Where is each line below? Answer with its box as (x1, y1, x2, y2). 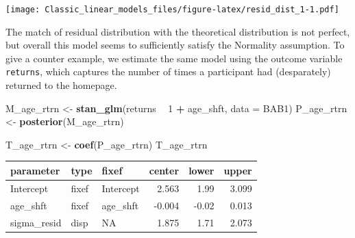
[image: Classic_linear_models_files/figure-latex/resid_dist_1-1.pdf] (5, 5, 339, 14)
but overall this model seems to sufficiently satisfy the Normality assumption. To (5, 38, 345, 52)
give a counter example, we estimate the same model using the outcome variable (5, 51, 343, 65)
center (149, 163, 180, 177)
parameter (10, 163, 60, 177)
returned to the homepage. (5, 78, 117, 92)
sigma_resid (10, 215, 62, 229)
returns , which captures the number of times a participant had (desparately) (5, 64, 331, 79)
